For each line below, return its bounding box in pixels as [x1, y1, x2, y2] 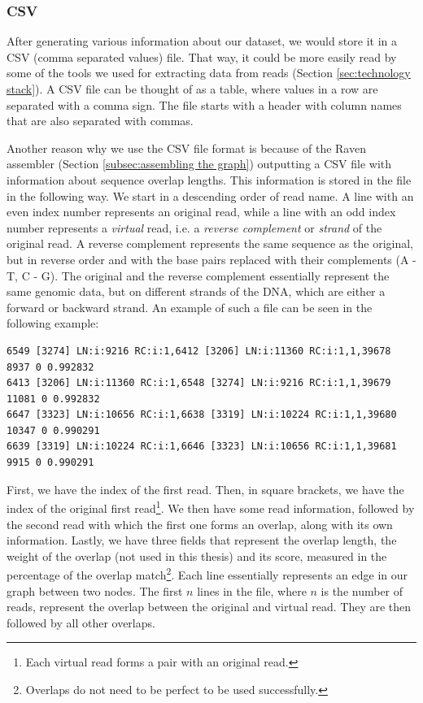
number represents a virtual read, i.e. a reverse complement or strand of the [7, 219, 382, 236]
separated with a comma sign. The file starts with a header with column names [7, 96, 402, 113]
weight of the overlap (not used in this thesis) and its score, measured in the [7, 547, 387, 564]
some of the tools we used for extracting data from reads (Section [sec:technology [7, 64, 411, 81]
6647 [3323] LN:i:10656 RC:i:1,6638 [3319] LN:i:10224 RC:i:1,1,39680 [7, 409, 397, 421]
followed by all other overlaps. [7, 614, 155, 631]
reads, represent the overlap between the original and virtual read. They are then [7, 598, 412, 615]
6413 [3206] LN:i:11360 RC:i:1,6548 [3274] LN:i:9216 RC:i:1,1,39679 [7, 377, 391, 389]
